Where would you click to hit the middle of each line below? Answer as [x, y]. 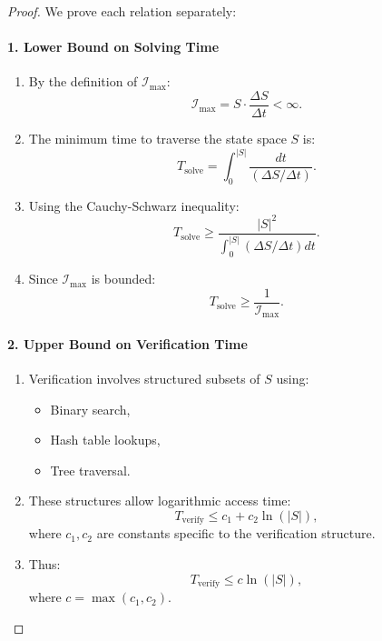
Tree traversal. [90, 470]
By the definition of [83, 81]
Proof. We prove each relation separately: [122, 11]
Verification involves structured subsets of [144, 379]
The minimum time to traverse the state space [157, 139]
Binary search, [90, 409]
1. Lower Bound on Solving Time [113, 47]
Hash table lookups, [105, 440]
